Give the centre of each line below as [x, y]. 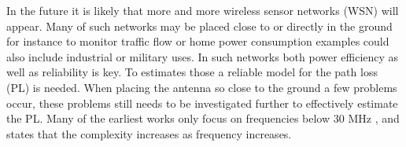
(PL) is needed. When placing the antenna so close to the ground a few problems [202, 87]
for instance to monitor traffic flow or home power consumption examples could [198, 41]
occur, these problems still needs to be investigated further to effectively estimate [202, 103]
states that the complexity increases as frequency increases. [149, 133]
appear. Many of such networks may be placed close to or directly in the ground [199, 26]
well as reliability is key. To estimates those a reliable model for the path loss [192, 72]
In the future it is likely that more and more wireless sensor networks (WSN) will [203, 10]
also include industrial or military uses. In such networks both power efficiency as [203, 56]
